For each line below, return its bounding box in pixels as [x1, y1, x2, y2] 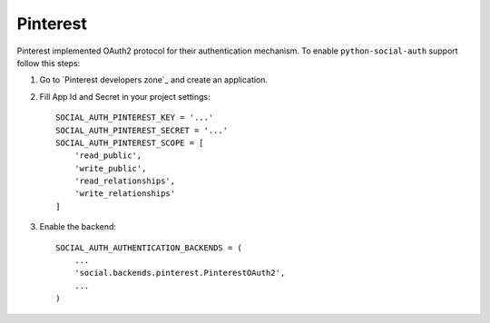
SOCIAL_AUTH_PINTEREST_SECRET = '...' [55, 125, 229, 135]
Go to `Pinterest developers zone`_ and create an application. [39, 74, 268, 85]
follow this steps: [16, 57, 81, 68]
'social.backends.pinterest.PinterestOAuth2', [73, 268, 286, 279]
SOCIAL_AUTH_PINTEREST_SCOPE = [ [55, 137, 204, 148]
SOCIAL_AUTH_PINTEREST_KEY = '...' [55, 113, 214, 122]
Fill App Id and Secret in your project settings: [39, 91, 211, 102]
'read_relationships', [73, 176, 176, 186]
